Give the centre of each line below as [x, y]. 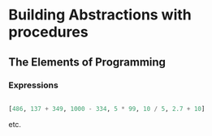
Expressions [33, 85]
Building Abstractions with [100, 15]
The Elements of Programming [87, 62]
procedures [48, 32]
